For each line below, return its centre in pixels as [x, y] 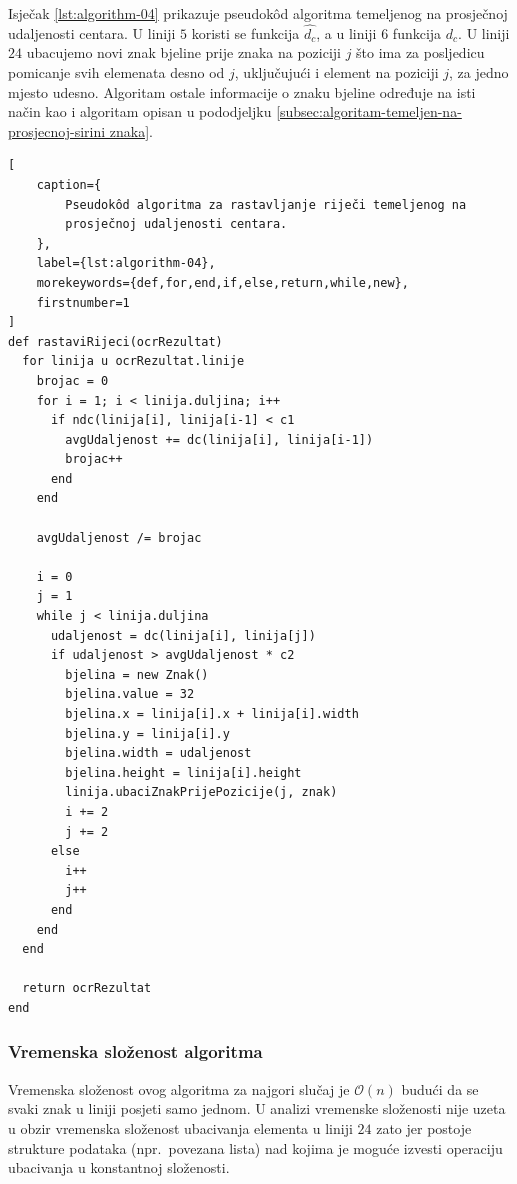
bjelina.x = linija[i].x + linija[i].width [212, 714]
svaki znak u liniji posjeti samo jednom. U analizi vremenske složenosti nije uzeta [257, 1108]
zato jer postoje [424, 1127]
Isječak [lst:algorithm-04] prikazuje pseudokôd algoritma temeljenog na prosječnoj [258, 13]
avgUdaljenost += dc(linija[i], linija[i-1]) [219, 439]
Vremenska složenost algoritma [135, 1051]
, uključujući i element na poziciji [336, 72]
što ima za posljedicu [420, 52]
